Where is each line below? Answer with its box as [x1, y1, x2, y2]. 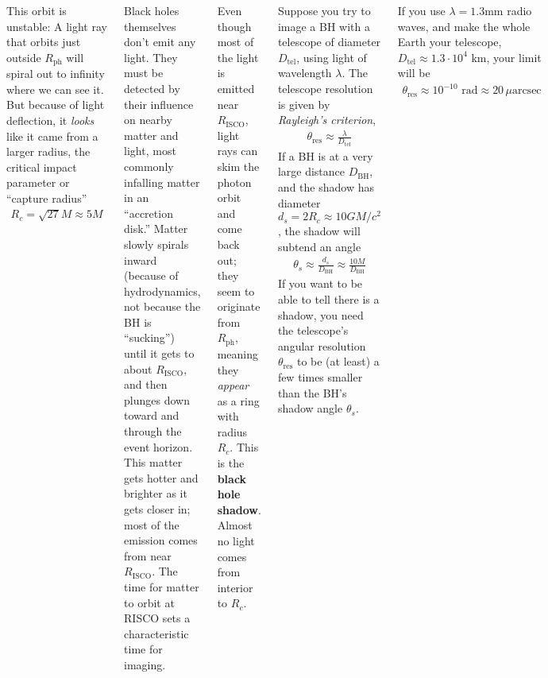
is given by [277, 95, 330, 112]
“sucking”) [124, 329, 175, 346]
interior [217, 579, 253, 595]
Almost [217, 517, 253, 533]
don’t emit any [124, 33, 196, 50]
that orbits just [6, 33, 81, 50]
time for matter [124, 578, 199, 595]
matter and [124, 126, 179, 143]
